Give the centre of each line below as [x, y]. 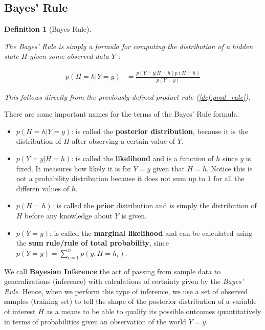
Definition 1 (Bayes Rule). [48, 29]
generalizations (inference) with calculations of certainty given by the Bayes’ [124, 281]
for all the [229, 178]
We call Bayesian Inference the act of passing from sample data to [113, 271]
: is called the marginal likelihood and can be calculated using [151, 233]
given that [169, 168]
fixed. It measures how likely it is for [73, 168]
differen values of [42, 188]
